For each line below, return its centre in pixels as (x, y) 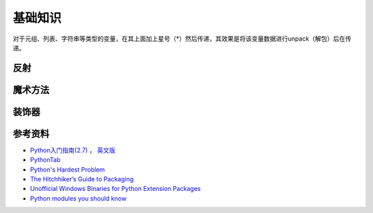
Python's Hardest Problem (67, 170)
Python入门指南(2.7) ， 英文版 (73, 150)
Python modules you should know (78, 198)
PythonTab (46, 160)
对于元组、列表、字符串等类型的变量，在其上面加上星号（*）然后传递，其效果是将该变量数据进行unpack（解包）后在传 (182, 39)
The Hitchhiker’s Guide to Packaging (82, 179)
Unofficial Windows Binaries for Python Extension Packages (115, 189)
